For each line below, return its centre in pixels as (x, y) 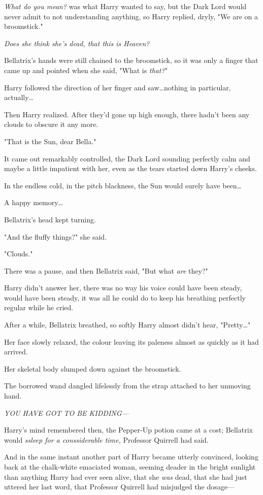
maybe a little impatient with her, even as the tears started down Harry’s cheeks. (130, 168)
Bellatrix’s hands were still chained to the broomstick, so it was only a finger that (131, 60)
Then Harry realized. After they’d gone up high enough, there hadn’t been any (127, 114)
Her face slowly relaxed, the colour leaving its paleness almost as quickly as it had (131, 341)
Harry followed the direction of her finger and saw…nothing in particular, (118, 87)
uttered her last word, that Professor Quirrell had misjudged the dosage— (119, 487)
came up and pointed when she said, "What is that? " (86, 70)
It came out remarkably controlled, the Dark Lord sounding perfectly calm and (127, 158)
